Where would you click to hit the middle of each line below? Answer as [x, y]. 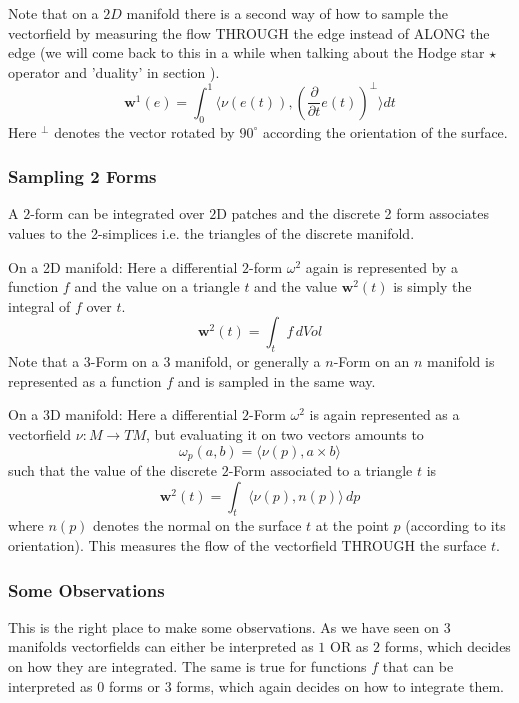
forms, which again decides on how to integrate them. [340, 685]
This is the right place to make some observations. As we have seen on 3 [229, 626]
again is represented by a [382, 266]
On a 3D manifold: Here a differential [123, 414]
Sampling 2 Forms [82, 176]
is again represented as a [384, 414]
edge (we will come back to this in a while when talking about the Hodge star [246, 52]
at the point [352, 525]
